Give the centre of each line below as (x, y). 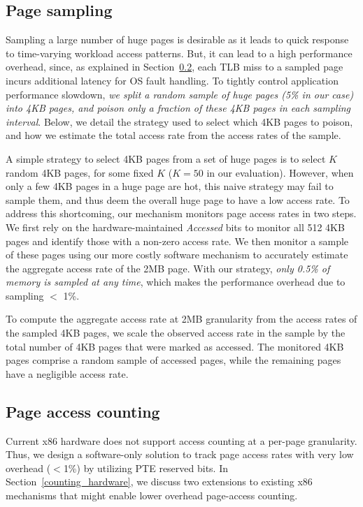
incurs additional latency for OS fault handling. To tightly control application (172, 80)
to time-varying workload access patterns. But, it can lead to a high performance (179, 53)
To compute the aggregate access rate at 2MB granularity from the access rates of (181, 319)
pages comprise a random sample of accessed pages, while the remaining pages (173, 360)
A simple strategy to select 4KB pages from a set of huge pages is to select (166, 158)
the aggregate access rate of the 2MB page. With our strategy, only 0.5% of (168, 268)
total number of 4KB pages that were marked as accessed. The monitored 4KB (175, 346)
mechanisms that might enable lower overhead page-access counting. (152, 495)
